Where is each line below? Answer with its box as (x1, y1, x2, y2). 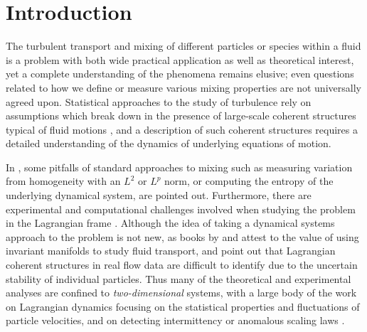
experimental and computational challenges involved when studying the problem (6, 201, 356, 216)
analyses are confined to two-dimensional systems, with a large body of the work (6, 285, 357, 300)
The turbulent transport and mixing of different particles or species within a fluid (6, 38, 361, 53)
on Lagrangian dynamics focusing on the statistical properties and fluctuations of (6, 299, 360, 314)
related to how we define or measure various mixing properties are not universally (6, 80, 361, 95)
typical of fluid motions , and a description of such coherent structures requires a (6, 122, 358, 136)
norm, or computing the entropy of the (164, 173, 334, 188)
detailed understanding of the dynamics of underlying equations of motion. (6, 136, 331, 151)
